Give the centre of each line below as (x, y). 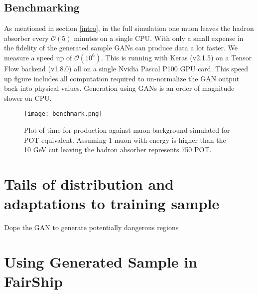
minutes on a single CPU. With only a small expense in (159, 38)
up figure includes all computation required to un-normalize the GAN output (122, 78)
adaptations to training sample (112, 203)
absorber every (26, 38)
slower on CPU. (28, 98)
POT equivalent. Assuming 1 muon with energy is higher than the (125, 140)
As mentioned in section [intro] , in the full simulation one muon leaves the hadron (129, 28)
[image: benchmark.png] (63, 114)
